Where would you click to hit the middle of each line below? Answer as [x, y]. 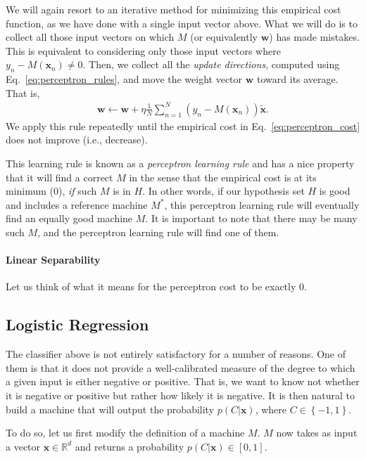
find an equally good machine [69, 218]
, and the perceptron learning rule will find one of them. [158, 232]
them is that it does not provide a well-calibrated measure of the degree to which [181, 367]
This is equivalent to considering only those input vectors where [143, 50]
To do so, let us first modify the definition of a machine [125, 433]
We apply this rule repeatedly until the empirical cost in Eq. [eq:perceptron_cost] [183, 125]
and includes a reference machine [77, 204]
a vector [23, 446]
